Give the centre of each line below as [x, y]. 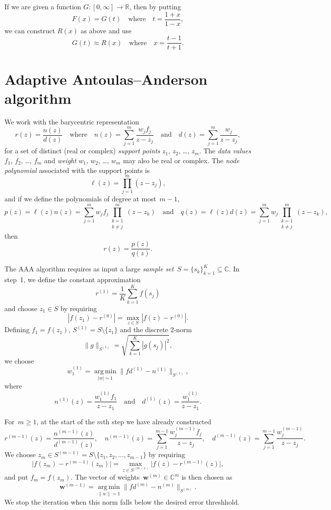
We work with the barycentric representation [72, 121]
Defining [17, 329]
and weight [60, 160]
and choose [21, 308]
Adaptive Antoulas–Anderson [106, 79]
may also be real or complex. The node [181, 160]
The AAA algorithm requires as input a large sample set [89, 269]
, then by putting [155, 6]
